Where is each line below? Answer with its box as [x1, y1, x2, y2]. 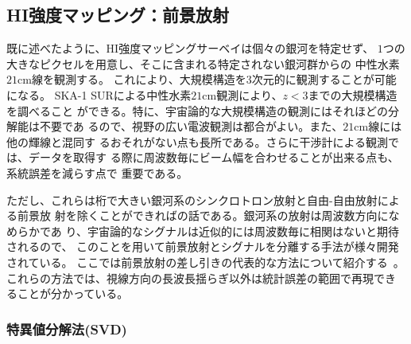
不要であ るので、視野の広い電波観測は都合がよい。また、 [39, 118, 343, 135]
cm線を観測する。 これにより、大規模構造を [17, 71, 246, 88]
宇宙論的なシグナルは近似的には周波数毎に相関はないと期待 [87, 222, 399, 239]
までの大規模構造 [308, 86, 397, 103]
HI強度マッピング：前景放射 [6, 2, 230, 27]
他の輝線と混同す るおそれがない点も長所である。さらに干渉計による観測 [6, 133, 389, 150]
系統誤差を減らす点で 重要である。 [6, 164, 188, 181]
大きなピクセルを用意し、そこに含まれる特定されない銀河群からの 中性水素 [6, 55, 400, 72]
